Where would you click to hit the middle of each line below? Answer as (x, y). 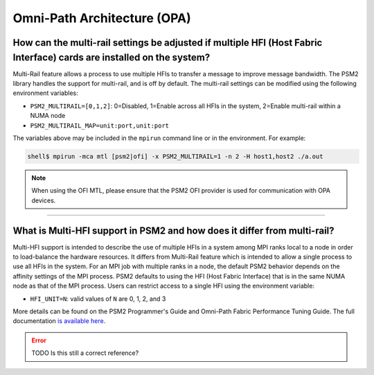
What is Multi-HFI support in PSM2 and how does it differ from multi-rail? (174, 230)
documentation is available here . (59, 321)
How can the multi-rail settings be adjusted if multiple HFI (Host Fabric (168, 43)
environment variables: (46, 93)
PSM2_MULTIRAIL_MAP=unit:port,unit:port (100, 125)
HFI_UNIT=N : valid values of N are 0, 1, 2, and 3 (98, 299)
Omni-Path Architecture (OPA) (102, 18)
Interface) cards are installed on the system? (112, 57)
